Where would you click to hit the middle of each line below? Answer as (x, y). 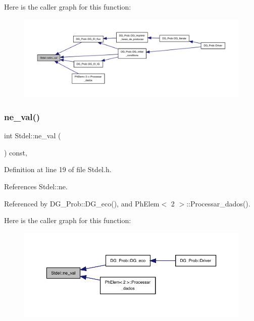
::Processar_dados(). (218, 203)
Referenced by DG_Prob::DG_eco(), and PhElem (82, 203)
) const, (16, 152)
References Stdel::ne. (36, 186)
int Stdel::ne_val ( (33, 136)
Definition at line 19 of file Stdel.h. (58, 169)
